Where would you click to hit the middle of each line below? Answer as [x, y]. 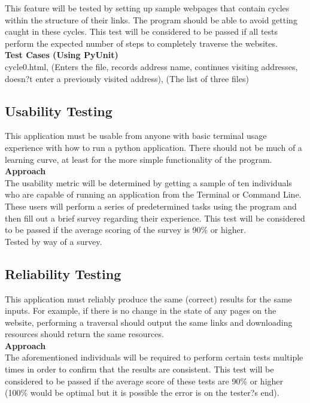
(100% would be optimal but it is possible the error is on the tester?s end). [142, 393]
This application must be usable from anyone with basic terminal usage [136, 136]
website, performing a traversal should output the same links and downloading [149, 322]
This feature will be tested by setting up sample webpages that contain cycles [147, 8]
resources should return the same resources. [84, 334]
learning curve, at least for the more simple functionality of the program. [139, 159]
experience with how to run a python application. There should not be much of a [154, 147]
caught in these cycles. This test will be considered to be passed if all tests [142, 31]
